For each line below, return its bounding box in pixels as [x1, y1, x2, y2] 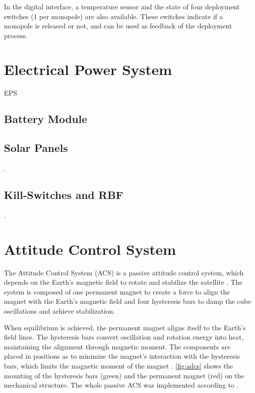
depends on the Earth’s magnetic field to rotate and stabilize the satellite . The [4, 277, 243, 287]
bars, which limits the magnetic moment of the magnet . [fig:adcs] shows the [4, 360, 233, 370]
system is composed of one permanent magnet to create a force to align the [4, 286, 230, 296]
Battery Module [4, 111, 87, 126]
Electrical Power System [4, 59, 172, 79]
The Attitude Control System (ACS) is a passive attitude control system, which [4, 267, 244, 277]
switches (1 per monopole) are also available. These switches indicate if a [4, 11, 223, 21]
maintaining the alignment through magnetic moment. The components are [4, 341, 230, 351]
